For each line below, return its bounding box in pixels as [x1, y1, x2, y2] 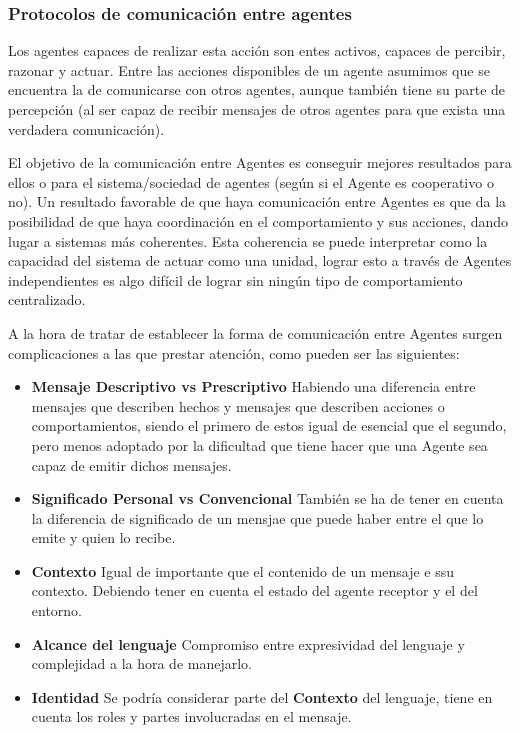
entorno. [31, 600, 83, 621]
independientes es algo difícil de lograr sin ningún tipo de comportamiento [8, 269, 463, 290]
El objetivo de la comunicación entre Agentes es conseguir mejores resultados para [8, 152, 512, 173]
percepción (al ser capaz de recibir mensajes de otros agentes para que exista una [8, 99, 506, 119]
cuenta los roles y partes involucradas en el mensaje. [31, 706, 352, 727]
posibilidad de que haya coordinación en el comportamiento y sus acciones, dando [8, 210, 509, 231]
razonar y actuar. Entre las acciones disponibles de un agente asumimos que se [8, 59, 490, 80]
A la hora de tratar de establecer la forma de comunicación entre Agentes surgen [8, 322, 503, 343]
